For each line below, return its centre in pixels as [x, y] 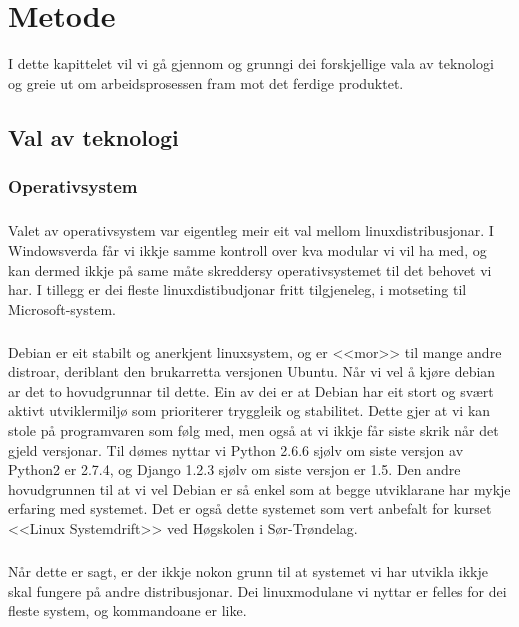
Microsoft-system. [62, 308]
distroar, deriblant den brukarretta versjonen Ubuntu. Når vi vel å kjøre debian [252, 371]
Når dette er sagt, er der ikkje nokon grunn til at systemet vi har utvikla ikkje [248, 570]
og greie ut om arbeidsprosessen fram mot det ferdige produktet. [206, 82]
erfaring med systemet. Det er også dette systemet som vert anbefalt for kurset [250, 508]
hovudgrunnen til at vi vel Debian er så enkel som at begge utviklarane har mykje [259, 488]
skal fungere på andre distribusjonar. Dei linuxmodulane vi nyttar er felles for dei [257, 590]
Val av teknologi [93, 136]
